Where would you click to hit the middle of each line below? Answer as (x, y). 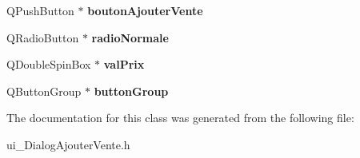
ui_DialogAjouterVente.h (68, 144)
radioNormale (130, 37)
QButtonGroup (44, 91)
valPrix (124, 64)
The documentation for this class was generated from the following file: (180, 118)
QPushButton (40, 10)
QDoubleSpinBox (49, 64)
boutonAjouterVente (145, 10)
